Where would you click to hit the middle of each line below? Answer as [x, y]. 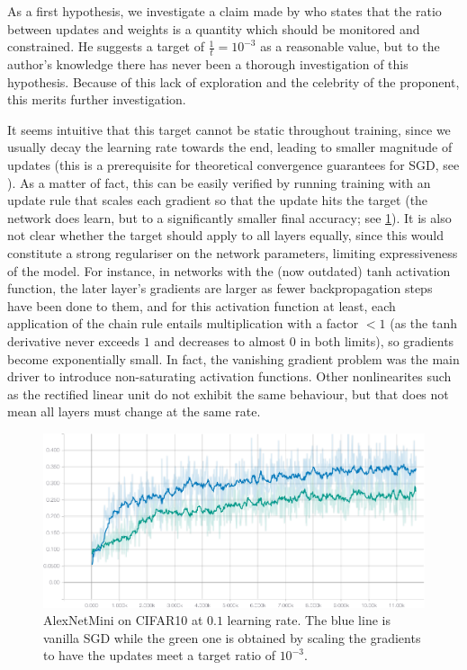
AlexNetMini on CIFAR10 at [123, 620]
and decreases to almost [220, 340]
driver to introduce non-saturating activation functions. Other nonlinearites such [229, 376]
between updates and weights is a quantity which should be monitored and [214, 28]
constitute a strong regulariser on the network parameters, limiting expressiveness [233, 252]
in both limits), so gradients [377, 340]
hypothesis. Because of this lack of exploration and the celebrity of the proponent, [233, 81]
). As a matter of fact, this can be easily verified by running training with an [219, 182]
